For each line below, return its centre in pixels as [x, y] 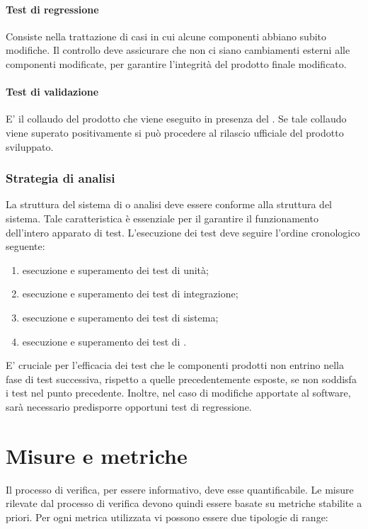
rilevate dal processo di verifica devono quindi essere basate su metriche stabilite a [184, 503]
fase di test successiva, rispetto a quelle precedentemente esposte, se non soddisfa [181, 379]
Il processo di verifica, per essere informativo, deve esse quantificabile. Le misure [180, 489]
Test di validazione [52, 92]
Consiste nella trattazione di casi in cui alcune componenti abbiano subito [166, 36]
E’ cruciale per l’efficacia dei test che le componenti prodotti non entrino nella [175, 365]
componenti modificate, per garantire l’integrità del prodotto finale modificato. [176, 63]
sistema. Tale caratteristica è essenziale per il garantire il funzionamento [162, 218]
